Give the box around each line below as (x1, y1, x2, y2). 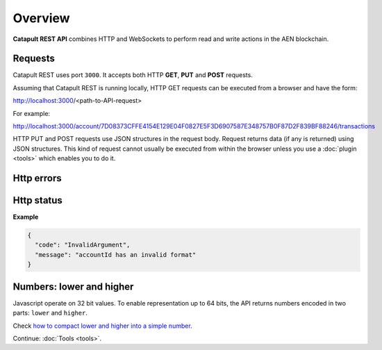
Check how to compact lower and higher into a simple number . (13, 322, 192, 330)
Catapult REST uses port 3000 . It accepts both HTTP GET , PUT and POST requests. (13, 71, 253, 79)
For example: (13, 109, 51, 117)
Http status (13, 194, 63, 206)
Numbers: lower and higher (13, 281, 134, 292)
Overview (13, 10, 70, 26)
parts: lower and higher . (13, 309, 88, 317)
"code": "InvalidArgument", (35, 241, 131, 249)
